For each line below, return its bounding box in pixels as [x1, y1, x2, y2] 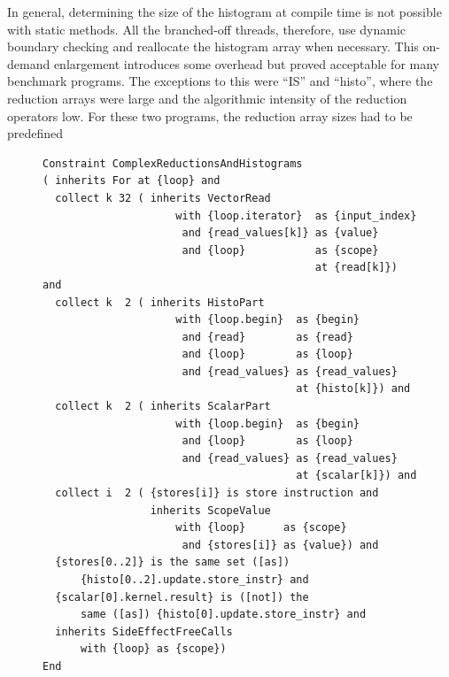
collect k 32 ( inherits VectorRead [55, 191, 271, 204]
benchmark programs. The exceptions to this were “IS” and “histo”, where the [7, 72, 433, 90]
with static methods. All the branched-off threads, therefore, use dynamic [7, 19, 406, 38]
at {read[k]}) [314, 261, 398, 274]
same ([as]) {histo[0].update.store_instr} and [80, 608, 367, 621]
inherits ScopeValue [150, 504, 271, 517]
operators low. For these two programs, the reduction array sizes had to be [7, 106, 413, 125]
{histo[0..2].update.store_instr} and [80, 573, 309, 586]
